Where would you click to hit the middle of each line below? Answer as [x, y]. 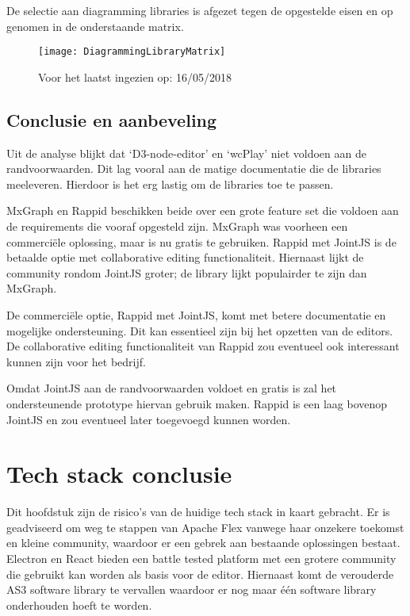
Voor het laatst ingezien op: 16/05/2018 [135, 77]
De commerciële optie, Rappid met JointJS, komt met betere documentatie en [196, 314]
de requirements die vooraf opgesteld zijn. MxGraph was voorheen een [177, 226]
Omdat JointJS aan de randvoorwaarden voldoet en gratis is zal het [172, 388]
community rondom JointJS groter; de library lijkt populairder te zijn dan [187, 272]
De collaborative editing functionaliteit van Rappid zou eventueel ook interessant [203, 346]
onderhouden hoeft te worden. [79, 605]
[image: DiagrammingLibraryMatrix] [132, 52]
